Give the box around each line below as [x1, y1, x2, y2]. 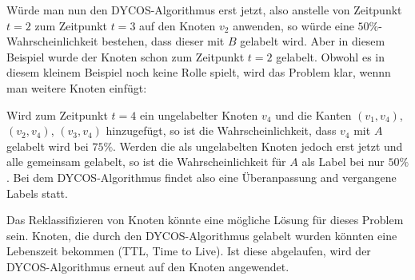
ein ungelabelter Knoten [139, 106, 258, 123]
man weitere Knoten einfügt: [6, 79, 147, 96]
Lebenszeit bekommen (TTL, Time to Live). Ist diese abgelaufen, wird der [6, 243, 371, 259]
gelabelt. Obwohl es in [276, 48, 385, 65]
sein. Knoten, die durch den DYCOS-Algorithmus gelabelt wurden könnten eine [6, 227, 397, 243]
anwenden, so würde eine [233, 17, 354, 34]
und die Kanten [275, 106, 352, 123]
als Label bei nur [301, 153, 385, 170]
